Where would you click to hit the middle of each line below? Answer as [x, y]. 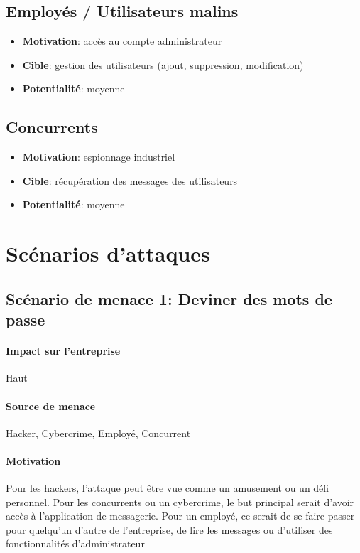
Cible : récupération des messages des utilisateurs [130, 180]
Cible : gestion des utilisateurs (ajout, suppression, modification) [163, 64]
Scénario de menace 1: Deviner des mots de [169, 298]
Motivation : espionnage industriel [99, 157]
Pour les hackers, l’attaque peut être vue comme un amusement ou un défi [168, 488]
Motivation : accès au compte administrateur [122, 41]
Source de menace [51, 406]
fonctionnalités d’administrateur [75, 543]
